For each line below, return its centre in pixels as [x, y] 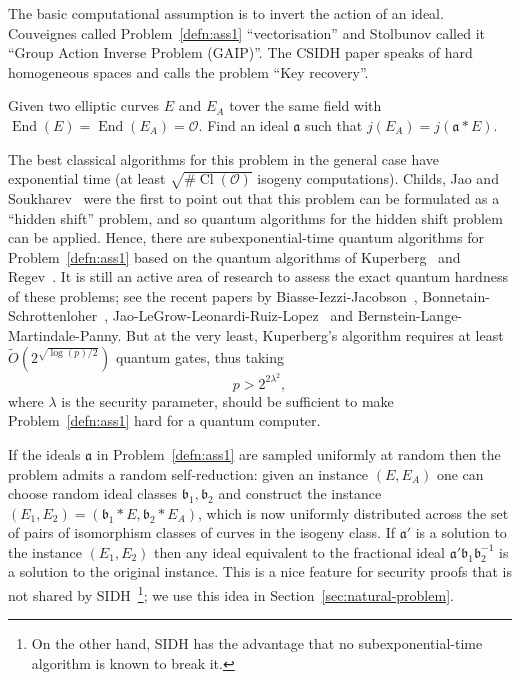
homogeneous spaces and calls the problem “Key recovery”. [188, 71]
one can [460, 473]
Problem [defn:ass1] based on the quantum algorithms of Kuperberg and [234, 256]
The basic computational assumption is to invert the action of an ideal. [226, 13]
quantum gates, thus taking [200, 356]
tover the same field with [305, 105]
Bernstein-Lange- [410, 315]
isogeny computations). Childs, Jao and [378, 178]
